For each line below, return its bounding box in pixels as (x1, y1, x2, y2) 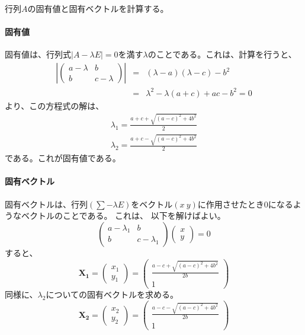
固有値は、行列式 (5, 48, 71, 60)
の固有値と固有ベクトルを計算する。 (27, 2, 169, 14)
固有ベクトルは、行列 (5, 197, 88, 210)
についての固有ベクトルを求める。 (46, 288, 179, 301)
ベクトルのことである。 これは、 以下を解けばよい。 (21, 209, 226, 222)
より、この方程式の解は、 (5, 99, 104, 111)
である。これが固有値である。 (5, 152, 121, 164)
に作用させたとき (197, 197, 264, 210)
